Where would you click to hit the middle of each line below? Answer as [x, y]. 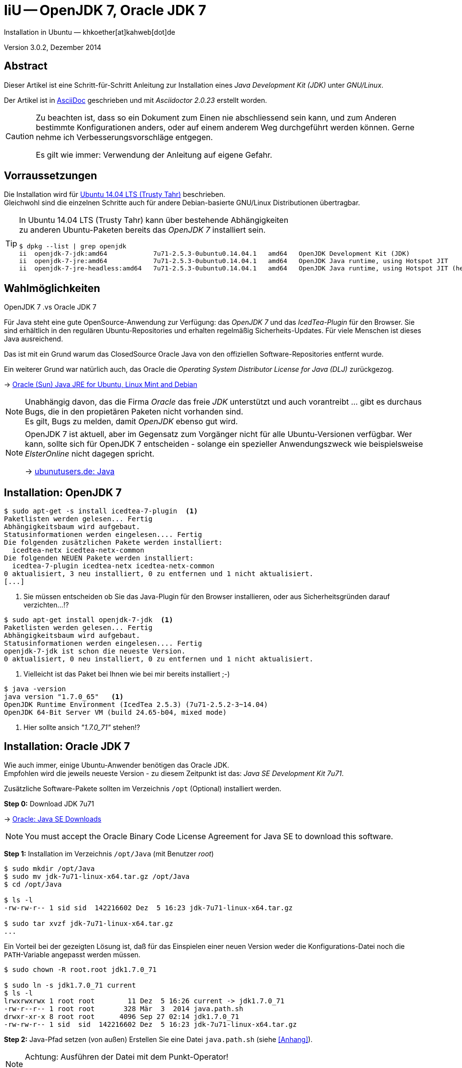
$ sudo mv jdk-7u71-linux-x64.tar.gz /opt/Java [97, 876]
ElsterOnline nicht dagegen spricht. [90, 454]
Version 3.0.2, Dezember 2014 [53, 47]
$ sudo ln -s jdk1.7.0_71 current [70, 985]
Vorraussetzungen [51, 176]
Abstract [26, 66]
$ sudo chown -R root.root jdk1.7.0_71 [80, 969]
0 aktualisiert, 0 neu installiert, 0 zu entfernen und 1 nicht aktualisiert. [159, 659]
